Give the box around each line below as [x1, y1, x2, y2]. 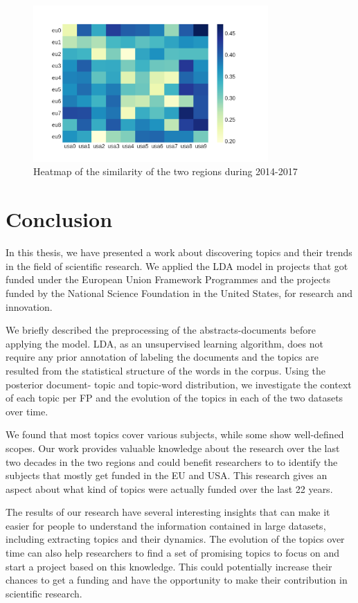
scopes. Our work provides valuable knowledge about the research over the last [6, 440, 340, 455]
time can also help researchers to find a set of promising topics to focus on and [6, 546, 340, 560]
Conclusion [6, 205, 113, 233]
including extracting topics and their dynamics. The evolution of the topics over [6, 532, 345, 546]
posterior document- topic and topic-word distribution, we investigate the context [6, 377, 352, 391]
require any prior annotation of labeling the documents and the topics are [6, 350, 319, 364]
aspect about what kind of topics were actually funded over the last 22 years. [6, 481, 333, 496]
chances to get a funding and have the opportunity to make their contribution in [6, 573, 348, 587]
